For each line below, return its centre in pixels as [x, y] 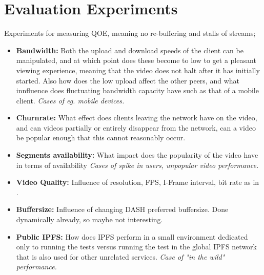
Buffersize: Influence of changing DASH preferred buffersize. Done [122, 209]
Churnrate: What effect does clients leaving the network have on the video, [137, 118]
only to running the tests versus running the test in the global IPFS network [136, 247]
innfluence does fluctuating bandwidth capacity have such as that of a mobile [137, 90]
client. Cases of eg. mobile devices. [70, 100]
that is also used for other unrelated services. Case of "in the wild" [120, 256]
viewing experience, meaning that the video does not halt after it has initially [138, 70]
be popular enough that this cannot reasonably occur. [101, 137]
